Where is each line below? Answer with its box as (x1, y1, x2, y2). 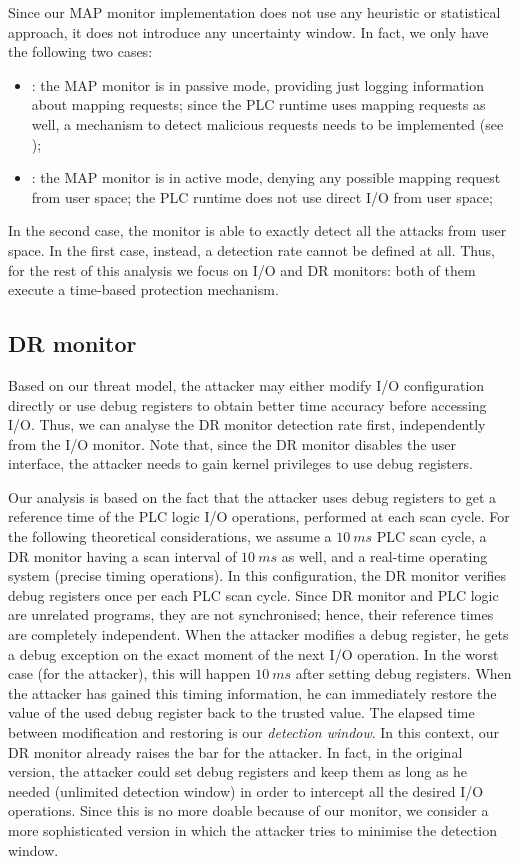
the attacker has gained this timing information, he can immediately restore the (8, 682, 497, 703)
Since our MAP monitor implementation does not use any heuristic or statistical (8, 2, 501, 22)
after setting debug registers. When (295, 663, 512, 684)
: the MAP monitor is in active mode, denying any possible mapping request (31, 167, 501, 188)
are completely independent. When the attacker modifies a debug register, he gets (8, 624, 509, 645)
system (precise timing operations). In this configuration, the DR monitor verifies (8, 565, 507, 586)
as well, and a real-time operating (281, 545, 488, 566)
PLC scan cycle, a (376, 526, 487, 547)
